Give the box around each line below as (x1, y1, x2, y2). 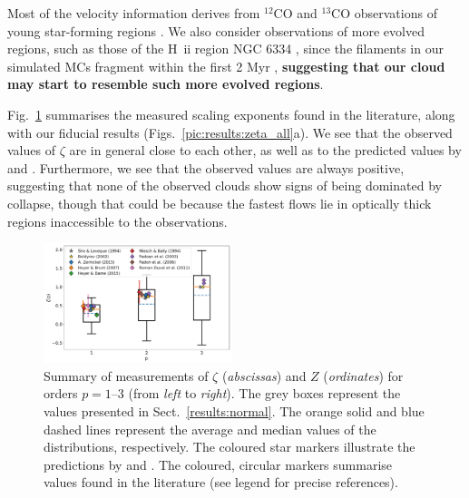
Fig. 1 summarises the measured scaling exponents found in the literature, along (7, 104, 455, 123)
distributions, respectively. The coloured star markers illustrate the (44, 437, 415, 456)
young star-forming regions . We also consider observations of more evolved (7, 21, 425, 40)
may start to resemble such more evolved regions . (7, 74, 324, 93)
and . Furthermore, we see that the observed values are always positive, (7, 158, 405, 177)
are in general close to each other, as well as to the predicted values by (69, 141, 462, 160)
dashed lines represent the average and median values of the (44, 419, 376, 438)
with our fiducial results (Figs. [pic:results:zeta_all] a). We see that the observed (7, 122, 453, 142)
